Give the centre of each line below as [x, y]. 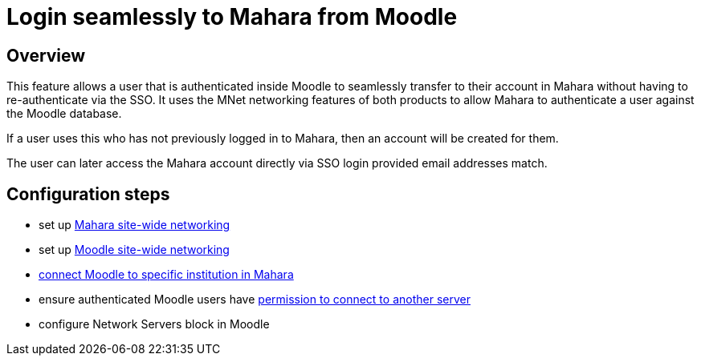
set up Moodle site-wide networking [134, 250]
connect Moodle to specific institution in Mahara [166, 275]
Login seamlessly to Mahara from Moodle [232, 17]
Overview [46, 55]
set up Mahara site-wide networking [134, 225]
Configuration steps [88, 194]
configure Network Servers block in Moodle [154, 324]
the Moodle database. [64, 114]
